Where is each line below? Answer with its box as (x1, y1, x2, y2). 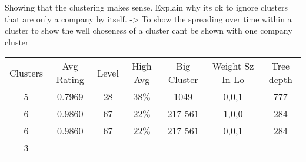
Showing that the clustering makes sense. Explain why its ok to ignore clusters (5, 1, 288, 13)
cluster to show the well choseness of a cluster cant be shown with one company (5, 24, 292, 37)
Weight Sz (212, 59, 254, 73)
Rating (56, 72, 84, 87)
